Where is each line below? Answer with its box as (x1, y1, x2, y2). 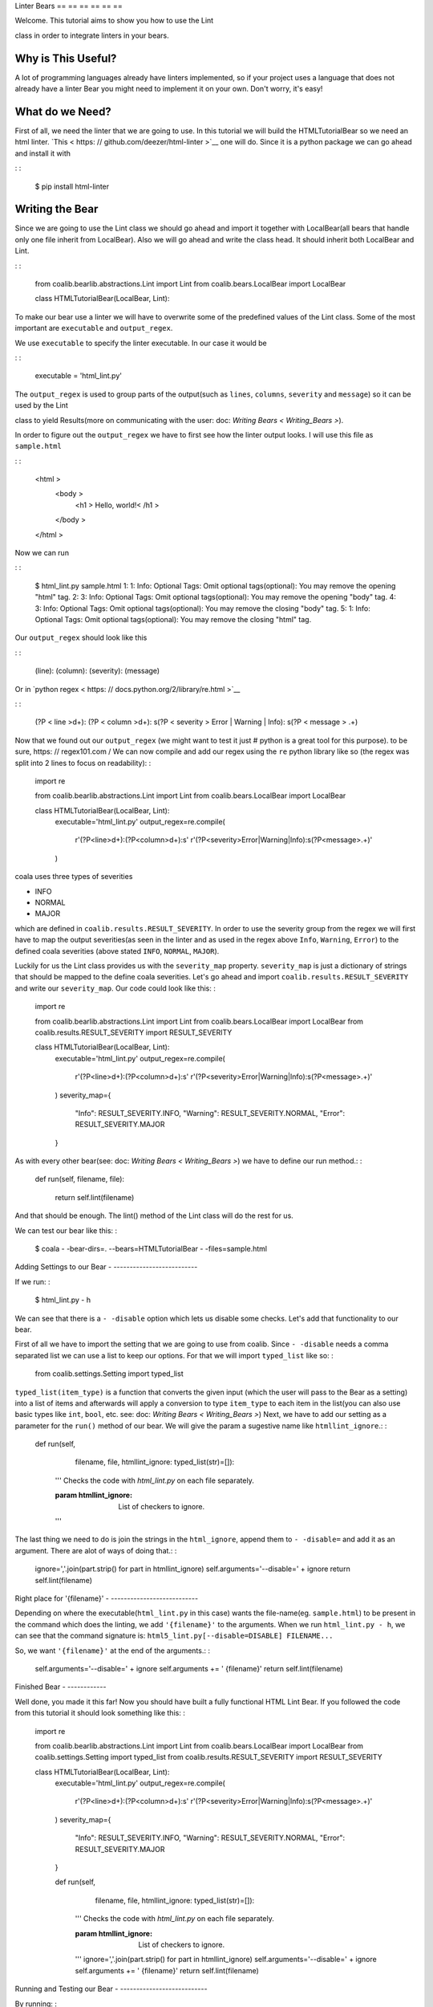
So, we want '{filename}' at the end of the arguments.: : (14, 1646, 210, 1655)
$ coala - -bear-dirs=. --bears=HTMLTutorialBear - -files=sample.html (34, 1244, 268, 1254)
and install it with (14, 149, 71, 158)
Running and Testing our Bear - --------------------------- (14, 1984, 208, 1994)
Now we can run (14, 548, 70, 558)
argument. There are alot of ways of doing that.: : (14, 1545, 177, 1555)
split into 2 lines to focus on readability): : (14, 758, 152, 767)
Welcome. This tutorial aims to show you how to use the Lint (14, 16, 214, 26)
